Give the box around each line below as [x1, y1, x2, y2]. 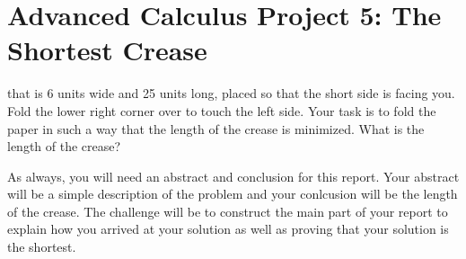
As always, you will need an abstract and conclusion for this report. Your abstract [7, 166, 460, 185]
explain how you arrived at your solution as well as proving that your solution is [7, 219, 449, 238]
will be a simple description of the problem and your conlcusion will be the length [7, 184, 458, 203]
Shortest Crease [7, 31, 207, 68]
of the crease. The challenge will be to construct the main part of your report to [7, 201, 448, 220]
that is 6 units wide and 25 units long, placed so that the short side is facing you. [7, 84, 455, 103]
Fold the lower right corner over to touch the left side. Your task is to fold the [7, 101, 436, 120]
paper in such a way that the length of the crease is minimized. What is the [7, 119, 425, 138]
